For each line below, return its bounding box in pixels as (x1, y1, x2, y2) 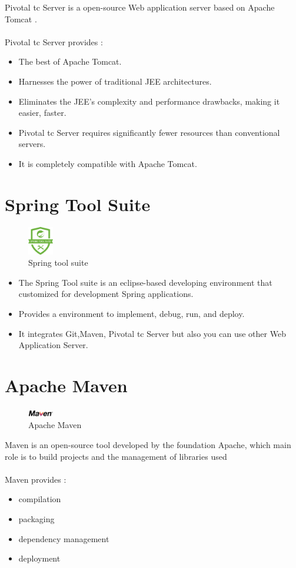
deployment (18, 552, 61, 564)
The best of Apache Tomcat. (18, 55, 122, 68)
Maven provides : (5, 473, 66, 485)
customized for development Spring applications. (18, 288, 194, 300)
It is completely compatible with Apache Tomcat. (18, 157, 197, 169)
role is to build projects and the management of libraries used (5, 450, 227, 462)
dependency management (18, 532, 109, 544)
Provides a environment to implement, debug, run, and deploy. (18, 307, 245, 319)
